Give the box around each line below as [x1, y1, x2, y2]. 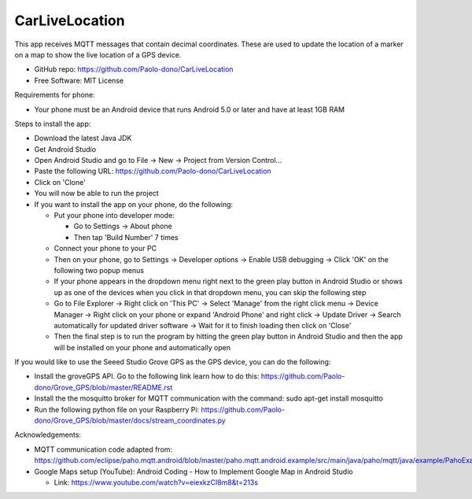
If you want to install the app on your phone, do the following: [34, 199, 234, 209]
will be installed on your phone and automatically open [53, 342, 231, 352]
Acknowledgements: [14, 430, 82, 440]
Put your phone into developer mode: [53, 211, 175, 220]
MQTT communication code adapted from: [34, 445, 173, 454]
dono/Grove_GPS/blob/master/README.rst [34, 383, 173, 392]
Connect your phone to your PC [53, 244, 157, 253]
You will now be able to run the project [34, 189, 159, 198]
